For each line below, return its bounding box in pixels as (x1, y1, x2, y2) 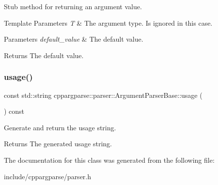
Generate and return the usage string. (4, 122, 116, 132)
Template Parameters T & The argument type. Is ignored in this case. (4, 17, 213, 28)
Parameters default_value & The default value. (4, 34, 143, 44)
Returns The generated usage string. (4, 139, 112, 149)
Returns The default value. (4, 50, 84, 60)
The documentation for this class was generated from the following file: (4, 154, 215, 165)
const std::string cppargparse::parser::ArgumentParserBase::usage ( (4, 90, 202, 100)
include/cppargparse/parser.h (4, 171, 92, 181)
